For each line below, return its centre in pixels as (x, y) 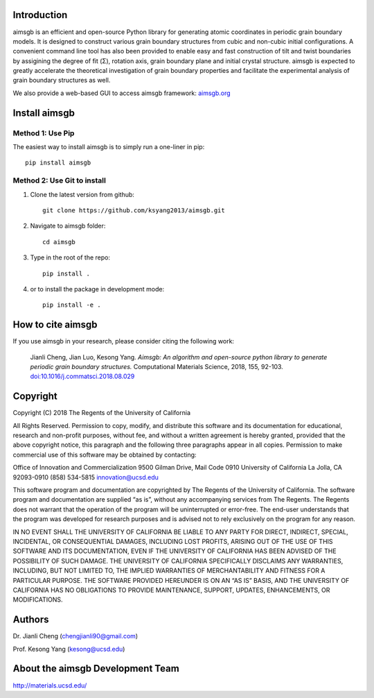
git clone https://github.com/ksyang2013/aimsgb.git (134, 210)
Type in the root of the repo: (70, 257)
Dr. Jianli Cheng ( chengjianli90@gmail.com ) (75, 636)
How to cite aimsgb (55, 325)
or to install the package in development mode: (97, 289)
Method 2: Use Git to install (60, 180)
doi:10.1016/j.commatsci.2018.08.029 (82, 376)
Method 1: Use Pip (44, 133)
